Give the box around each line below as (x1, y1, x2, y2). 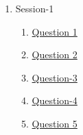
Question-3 (32, 70, 78, 84)
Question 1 (32, 24, 78, 38)
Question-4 (32, 93, 78, 108)
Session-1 (15, 1, 54, 15)
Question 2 (32, 47, 78, 62)
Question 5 (32, 116, 78, 130)
